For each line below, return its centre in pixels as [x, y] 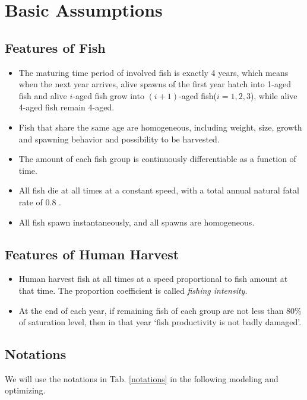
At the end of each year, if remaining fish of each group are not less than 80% [160, 310]
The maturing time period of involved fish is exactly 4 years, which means [153, 72]
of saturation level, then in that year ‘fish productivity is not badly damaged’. [160, 322]
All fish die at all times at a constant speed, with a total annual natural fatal [159, 190]
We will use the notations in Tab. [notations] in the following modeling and [142, 378]
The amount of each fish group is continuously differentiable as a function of [157, 159]
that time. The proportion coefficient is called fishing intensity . [133, 290]
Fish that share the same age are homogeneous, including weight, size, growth [160, 127]
